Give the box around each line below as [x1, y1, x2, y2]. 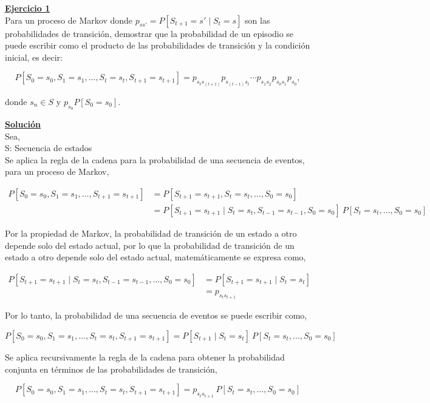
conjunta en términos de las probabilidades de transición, [5, 362, 217, 375]
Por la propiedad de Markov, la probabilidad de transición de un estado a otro [5, 227, 297, 240]
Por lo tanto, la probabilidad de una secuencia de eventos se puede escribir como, [5, 309, 307, 322]
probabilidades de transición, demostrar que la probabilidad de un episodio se [5, 27, 294, 39]
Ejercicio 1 [5, 2, 50, 14]
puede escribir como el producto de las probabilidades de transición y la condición [5, 39, 310, 52]
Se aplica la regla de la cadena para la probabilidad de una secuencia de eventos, [5, 153, 305, 166]
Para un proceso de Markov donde [5, 13, 133, 26]
